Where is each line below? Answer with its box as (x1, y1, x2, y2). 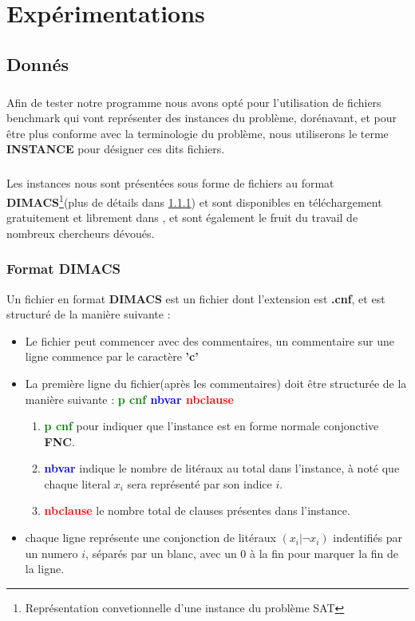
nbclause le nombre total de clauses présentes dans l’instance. (44, 502, 350, 519)
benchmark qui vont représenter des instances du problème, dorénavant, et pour (6, 109, 397, 126)
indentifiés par (333, 529, 403, 546)
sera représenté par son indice (127, 475, 272, 492)
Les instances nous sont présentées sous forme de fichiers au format (6, 175, 334, 192)
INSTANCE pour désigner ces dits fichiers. (6, 140, 225, 157)
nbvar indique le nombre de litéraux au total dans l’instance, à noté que (44, 460, 400, 477)
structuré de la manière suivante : (6, 306, 171, 322)
